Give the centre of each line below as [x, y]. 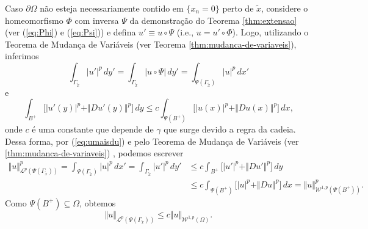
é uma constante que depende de [93, 129]
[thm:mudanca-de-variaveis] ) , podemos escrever [94, 153]
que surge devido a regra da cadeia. [230, 129]
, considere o [285, 8]
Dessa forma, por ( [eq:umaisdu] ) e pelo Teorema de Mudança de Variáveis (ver [152, 141]
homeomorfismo [34, 20]
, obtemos [98, 202]
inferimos [22, 56]
